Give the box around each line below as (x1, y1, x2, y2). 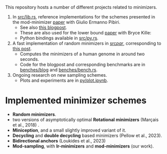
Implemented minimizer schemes (5, 95, 146, 106)
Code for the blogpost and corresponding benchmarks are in (19, 62, 145, 67)
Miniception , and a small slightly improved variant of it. (12, 127, 126, 133)
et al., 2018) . (12, 122, 39, 128)
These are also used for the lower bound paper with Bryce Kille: (19, 30, 151, 35)
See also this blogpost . (19, 24, 67, 30)
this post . (12, 46, 32, 51)
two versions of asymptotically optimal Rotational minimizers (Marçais (12, 117, 159, 123)
